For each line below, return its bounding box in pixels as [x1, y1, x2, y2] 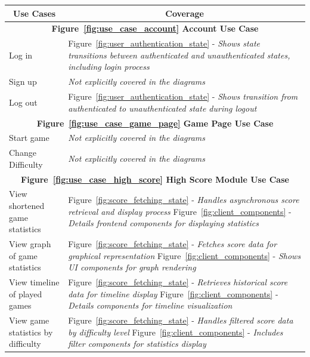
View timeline [9, 276, 60, 288]
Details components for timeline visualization [68, 299, 232, 312]
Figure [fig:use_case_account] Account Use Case [51, 22, 259, 35]
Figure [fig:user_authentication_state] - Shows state [68, 37, 260, 50]
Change [9, 146, 36, 159]
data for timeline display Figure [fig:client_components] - [68, 287, 278, 300]
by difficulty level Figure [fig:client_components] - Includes [68, 325, 283, 338]
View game [9, 314, 49, 327]
